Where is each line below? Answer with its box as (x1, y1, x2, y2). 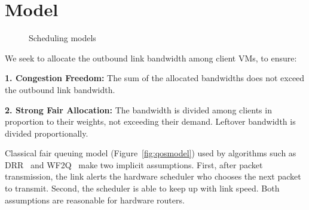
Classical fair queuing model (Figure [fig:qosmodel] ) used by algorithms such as (5, 147, 296, 159)
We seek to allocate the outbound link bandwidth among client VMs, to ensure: (5, 51, 297, 64)
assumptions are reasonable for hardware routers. (5, 193, 185, 206)
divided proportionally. (5, 126, 88, 139)
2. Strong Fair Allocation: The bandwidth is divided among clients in (5, 103, 272, 116)
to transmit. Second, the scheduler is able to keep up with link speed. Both (5, 182, 280, 194)
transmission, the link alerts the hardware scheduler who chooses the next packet (5, 170, 301, 183)
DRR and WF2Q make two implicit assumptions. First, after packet (5, 158, 263, 171)
